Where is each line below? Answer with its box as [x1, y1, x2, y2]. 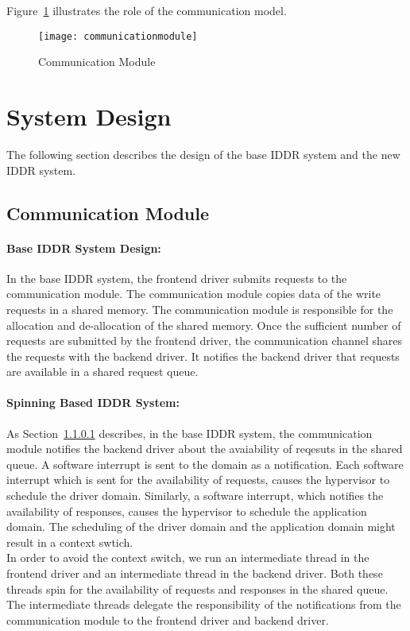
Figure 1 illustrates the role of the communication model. [6, 2, 287, 18]
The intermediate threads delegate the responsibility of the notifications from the [6, 596, 401, 613]
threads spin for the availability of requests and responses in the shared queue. [6, 580, 389, 597]
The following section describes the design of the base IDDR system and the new [6, 145, 400, 162]
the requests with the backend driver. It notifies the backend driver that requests [6, 347, 400, 364]
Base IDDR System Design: [6, 239, 161, 256]
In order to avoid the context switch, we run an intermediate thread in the [6, 549, 369, 566]
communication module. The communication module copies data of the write [6, 285, 381, 302]
